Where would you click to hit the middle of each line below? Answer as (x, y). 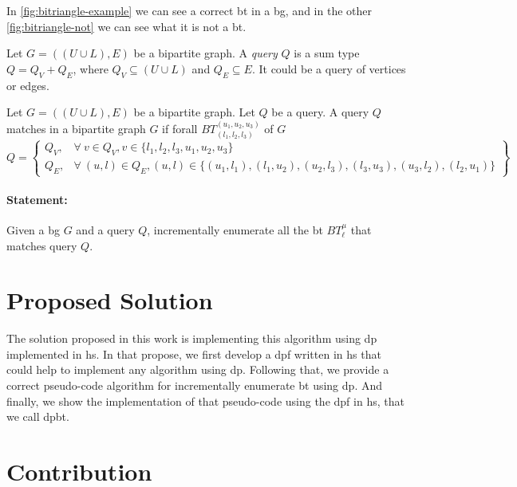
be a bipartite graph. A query (205, 53)
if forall (180, 128)
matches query (42, 245)
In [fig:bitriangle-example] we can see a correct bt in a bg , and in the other (189, 10)
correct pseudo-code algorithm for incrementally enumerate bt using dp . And (194, 385)
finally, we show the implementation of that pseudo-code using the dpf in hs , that (205, 401)
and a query (105, 229)
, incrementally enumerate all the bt (235, 229)
